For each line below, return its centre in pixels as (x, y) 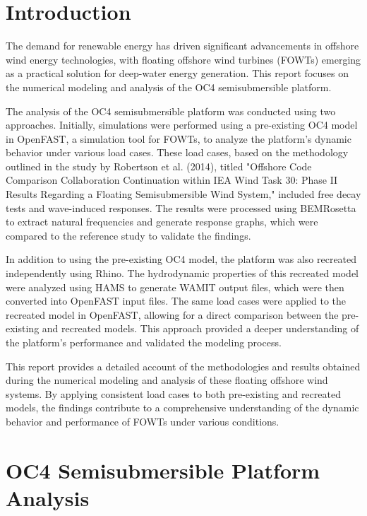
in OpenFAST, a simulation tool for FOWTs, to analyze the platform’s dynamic (179, 138)
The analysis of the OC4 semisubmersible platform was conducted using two (171, 111)
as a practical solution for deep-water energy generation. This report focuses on (177, 73)
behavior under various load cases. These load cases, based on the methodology (177, 152)
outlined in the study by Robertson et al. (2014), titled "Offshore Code (159, 166)
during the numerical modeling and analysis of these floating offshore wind (167, 380)
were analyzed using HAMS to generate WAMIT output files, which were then (175, 287)
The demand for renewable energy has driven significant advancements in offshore (182, 46)
